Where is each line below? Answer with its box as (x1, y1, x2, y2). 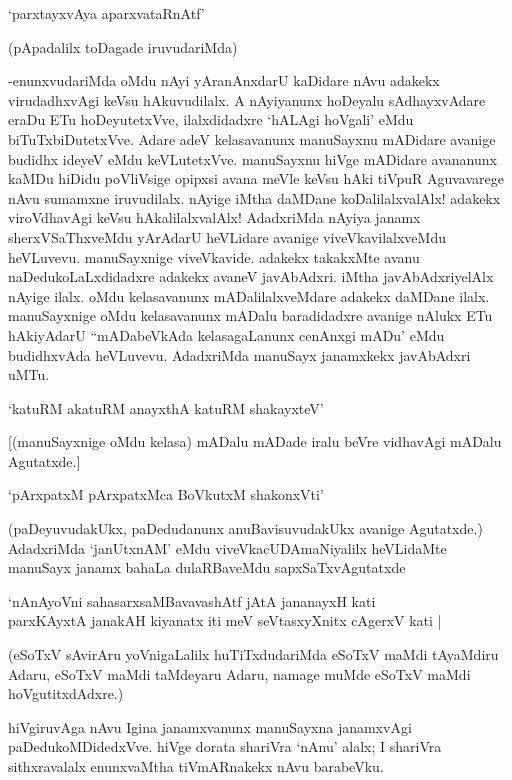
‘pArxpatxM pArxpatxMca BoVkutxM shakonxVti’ (8, 484, 324, 505)
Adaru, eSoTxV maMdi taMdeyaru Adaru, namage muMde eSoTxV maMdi (8, 663, 471, 684)
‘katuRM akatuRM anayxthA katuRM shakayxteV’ (8, 397, 324, 418)
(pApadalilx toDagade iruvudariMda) (8, 36, 238, 57)
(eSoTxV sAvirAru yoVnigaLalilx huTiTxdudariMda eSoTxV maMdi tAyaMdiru (8, 644, 499, 665)
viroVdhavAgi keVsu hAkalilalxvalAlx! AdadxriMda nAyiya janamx (8, 207, 421, 228)
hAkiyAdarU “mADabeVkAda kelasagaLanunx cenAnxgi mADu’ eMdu (8, 324, 445, 345)
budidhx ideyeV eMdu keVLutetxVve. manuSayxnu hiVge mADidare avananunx (8, 148, 497, 169)
